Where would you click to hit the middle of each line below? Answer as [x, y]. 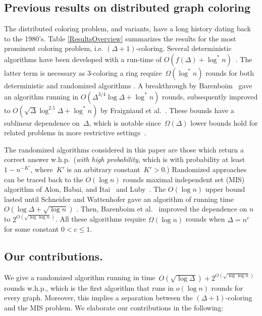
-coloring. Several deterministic [184, 48]
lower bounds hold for [224, 122]
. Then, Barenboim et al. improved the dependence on [162, 209]
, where [42, 169]
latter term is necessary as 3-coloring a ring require [83, 72]
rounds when [205, 219]
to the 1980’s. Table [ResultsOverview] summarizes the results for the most [120, 38]
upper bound [225, 189]
